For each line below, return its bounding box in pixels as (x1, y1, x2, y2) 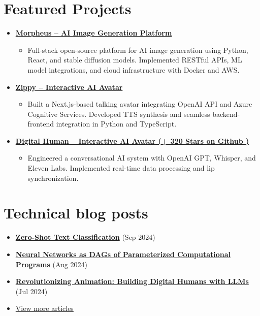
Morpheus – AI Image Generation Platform (15, 27, 172, 38)
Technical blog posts (4, 202, 148, 223)
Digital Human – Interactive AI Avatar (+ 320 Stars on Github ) (15, 135, 249, 146)
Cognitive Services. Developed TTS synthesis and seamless (27, 108, 210, 119)
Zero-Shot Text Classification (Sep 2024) (15, 232, 155, 242)
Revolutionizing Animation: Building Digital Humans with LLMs (15, 276, 249, 287)
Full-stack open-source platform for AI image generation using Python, (27, 44, 248, 55)
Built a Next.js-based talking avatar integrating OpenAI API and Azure (27, 99, 252, 109)
